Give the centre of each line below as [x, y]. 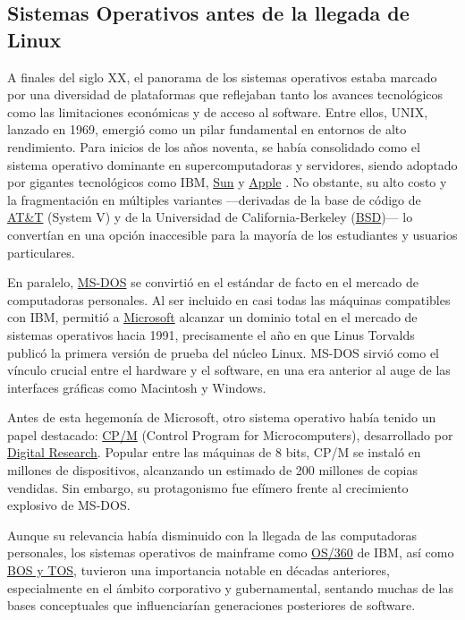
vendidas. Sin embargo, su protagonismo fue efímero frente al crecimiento [208, 487]
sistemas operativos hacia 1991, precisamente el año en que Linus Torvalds [211, 334]
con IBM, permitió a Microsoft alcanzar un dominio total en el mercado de [212, 317]
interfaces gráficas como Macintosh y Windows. [137, 387]
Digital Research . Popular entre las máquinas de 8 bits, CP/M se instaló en [214, 452]
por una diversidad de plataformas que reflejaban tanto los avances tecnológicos [225, 94]
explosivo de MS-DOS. [69, 505]
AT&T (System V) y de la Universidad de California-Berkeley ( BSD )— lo [210, 217]
